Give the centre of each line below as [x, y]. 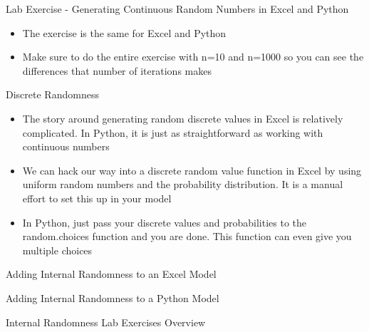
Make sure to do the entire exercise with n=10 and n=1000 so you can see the [193, 57]
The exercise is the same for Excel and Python [124, 32]
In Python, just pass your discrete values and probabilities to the [165, 222]
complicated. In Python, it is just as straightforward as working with [173, 132]
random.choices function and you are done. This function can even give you [187, 236]
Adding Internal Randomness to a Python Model [113, 297]
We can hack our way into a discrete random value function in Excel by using [192, 170]
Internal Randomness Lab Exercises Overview [106, 322]
